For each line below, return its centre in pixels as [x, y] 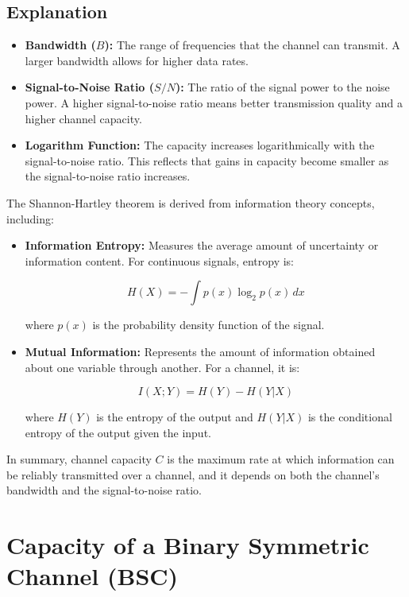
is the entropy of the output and [175, 417]
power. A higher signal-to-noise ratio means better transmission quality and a [214, 102]
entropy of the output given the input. [118, 432]
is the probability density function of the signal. [208, 325]
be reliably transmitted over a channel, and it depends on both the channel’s [193, 474]
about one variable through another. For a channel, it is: [162, 367]
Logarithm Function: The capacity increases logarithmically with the [200, 145]
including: [30, 218]
